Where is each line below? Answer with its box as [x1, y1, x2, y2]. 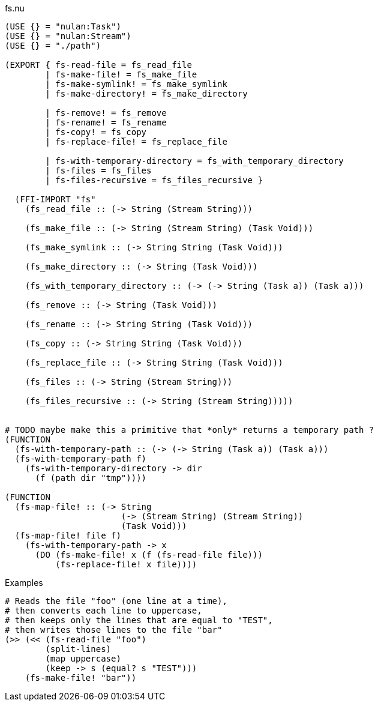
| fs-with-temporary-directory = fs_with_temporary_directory [45, 156, 344, 166]
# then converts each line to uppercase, [5, 606, 202, 615]
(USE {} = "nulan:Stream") [5, 31, 131, 41]
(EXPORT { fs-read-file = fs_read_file [5, 60, 192, 70]
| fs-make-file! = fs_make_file [45, 70, 197, 79]
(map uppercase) [45, 654, 121, 663]
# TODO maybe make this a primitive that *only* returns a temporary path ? [5, 425, 374, 435]
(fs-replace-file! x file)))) [55, 560, 197, 569]
